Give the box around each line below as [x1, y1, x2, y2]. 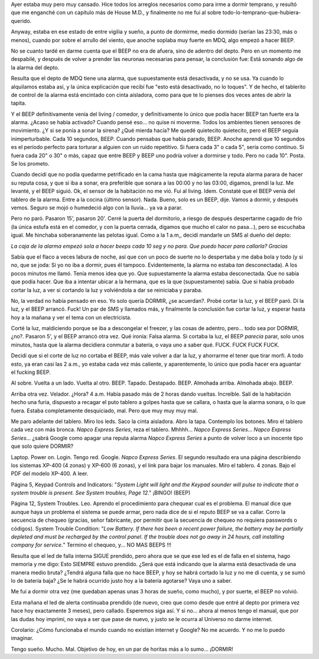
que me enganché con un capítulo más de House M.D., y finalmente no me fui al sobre [11, 9, 222, 16]
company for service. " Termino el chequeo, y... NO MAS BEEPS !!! [11, 541, 171, 548]
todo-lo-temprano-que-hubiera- [222, 9, 301, 16]
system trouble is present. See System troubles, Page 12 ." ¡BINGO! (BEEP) [11, 489, 191, 496]
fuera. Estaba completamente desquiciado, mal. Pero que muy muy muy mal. [11, 407, 198, 414]
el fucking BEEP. [11, 369, 51, 376]
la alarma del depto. [11, 64, 60, 71]
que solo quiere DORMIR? [11, 442, 74, 450]
